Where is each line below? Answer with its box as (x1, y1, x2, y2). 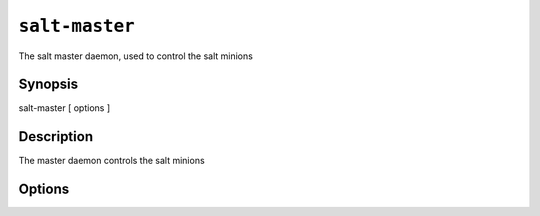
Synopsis (18, 76, 79, 93)
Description (18, 128, 94, 145)
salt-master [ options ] (18, 102, 111, 114)
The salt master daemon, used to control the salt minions (18, 50, 254, 62)
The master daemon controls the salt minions (18, 155, 205, 167)
